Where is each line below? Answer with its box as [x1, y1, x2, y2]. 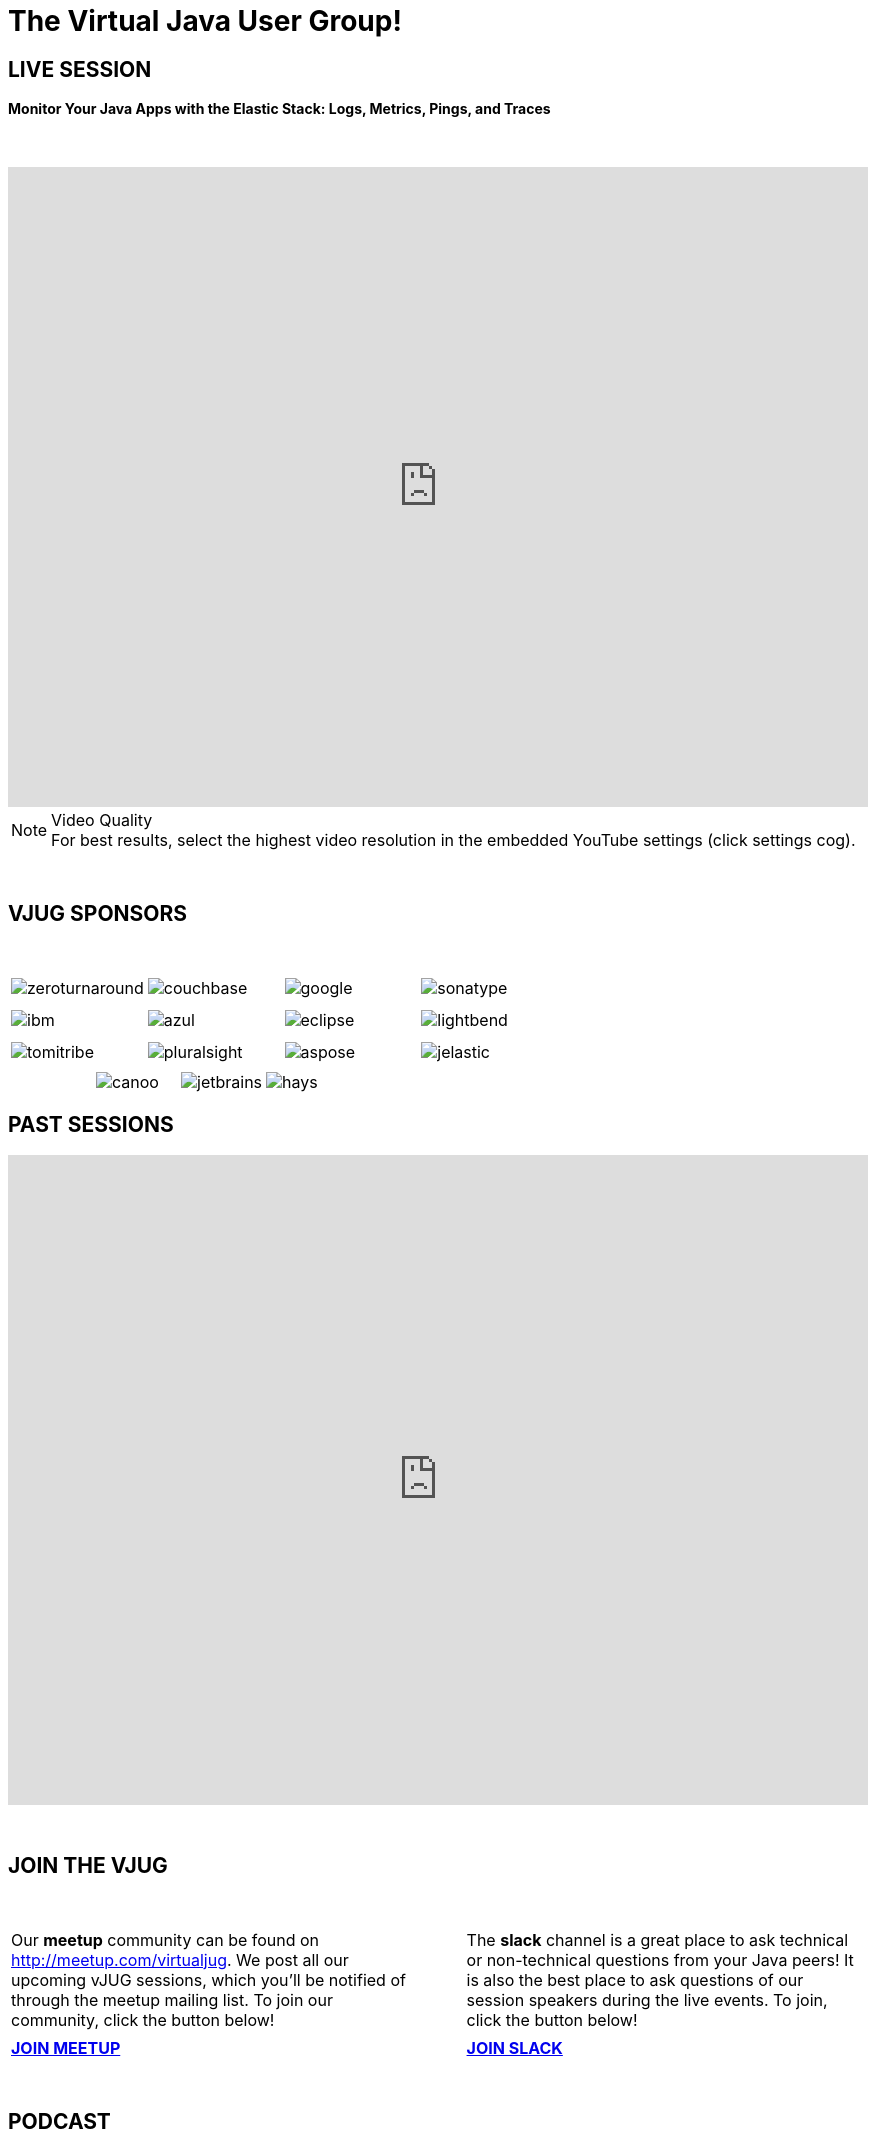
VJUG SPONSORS [8, 901, 188, 927]
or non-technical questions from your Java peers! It [466, 1949, 854, 1970]
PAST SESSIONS [8, 1112, 174, 1138]
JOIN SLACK [466, 2037, 563, 2058]
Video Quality [51, 809, 153, 830]
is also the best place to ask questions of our [466, 1969, 804, 1990]
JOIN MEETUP [11, 2037, 121, 2058]
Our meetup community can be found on [11, 1929, 320, 1950]
